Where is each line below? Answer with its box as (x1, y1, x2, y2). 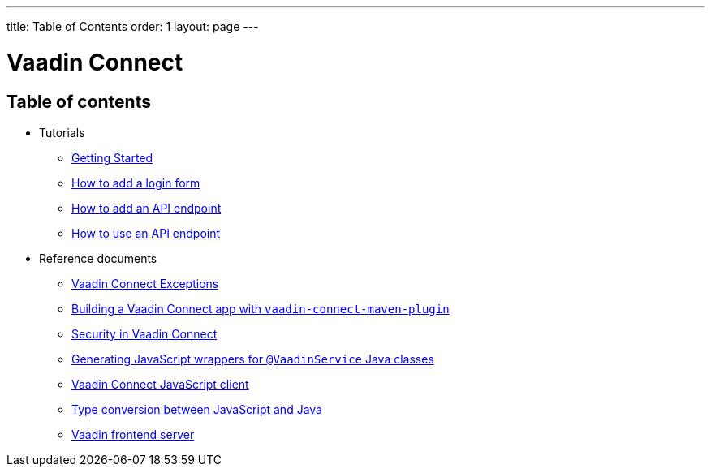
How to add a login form (71, 175, 200, 190)
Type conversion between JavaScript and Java (71, 402, 322, 416)
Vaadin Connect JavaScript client (71, 376, 249, 391)
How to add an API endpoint (71, 200, 222, 215)
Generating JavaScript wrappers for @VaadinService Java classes (71, 351, 434, 366)
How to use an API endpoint (71, 226, 221, 240)
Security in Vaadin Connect (71, 326, 218, 341)
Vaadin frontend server (71, 427, 195, 441)
